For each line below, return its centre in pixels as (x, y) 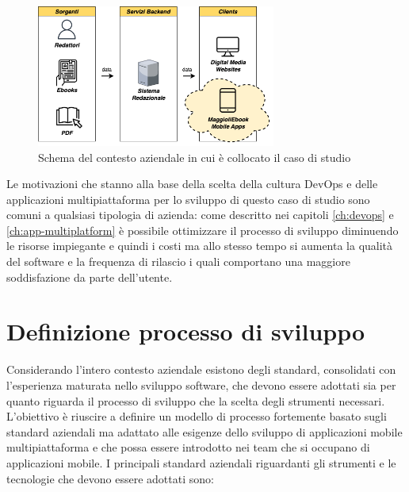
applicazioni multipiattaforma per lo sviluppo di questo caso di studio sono (188, 199)
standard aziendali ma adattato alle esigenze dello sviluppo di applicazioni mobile (204, 431)
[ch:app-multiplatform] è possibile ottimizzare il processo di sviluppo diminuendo (203, 230)
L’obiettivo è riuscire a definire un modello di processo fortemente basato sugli (197, 416)
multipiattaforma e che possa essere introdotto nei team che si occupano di (188, 447)
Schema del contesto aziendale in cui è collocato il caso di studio (195, 157)
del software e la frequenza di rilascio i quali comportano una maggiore (178, 261)
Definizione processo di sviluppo (186, 331)
